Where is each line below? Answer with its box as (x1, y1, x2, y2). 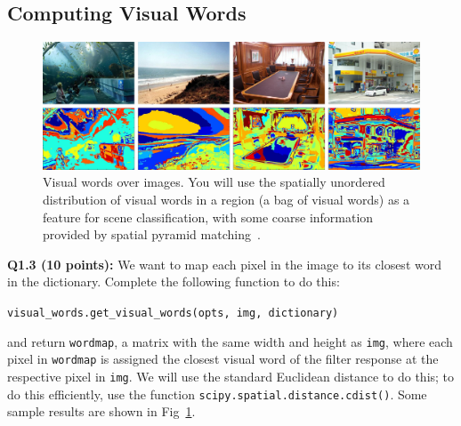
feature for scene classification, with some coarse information (43, 207, 374, 226)
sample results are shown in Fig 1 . (7, 402, 196, 421)
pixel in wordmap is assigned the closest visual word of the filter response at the (7, 350, 439, 368)
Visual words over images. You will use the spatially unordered (43, 173, 385, 191)
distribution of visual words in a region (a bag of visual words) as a (43, 190, 410, 209)
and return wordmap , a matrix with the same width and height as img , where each (7, 332, 453, 350)
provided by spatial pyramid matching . (43, 225, 261, 244)
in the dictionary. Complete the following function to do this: (7, 272, 340, 291)
